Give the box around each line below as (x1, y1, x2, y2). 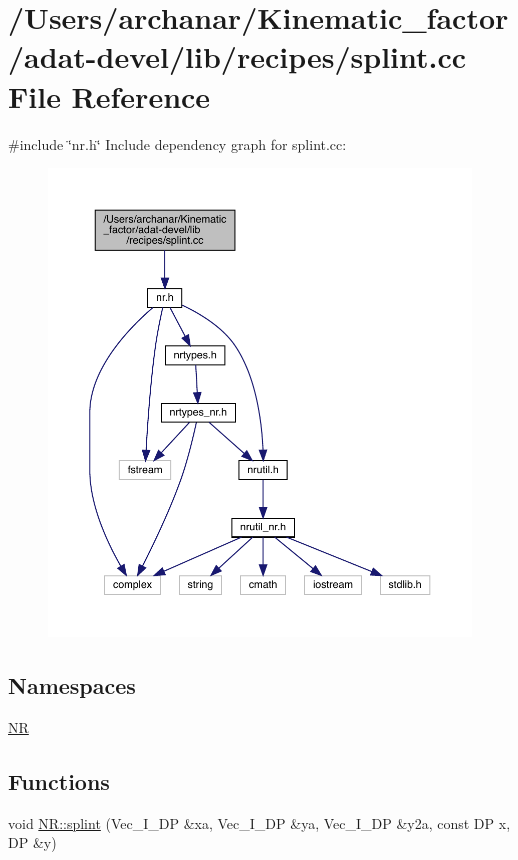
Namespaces (8, 670, 136, 701)
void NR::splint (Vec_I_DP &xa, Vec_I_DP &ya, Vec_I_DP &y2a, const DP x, (8, 812, 511, 833)
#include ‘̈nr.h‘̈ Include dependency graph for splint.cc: (8, 133, 347, 154)
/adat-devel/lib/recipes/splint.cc (8, 36, 467, 77)
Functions (8, 765, 110, 796)
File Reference (8, 75, 211, 116)
